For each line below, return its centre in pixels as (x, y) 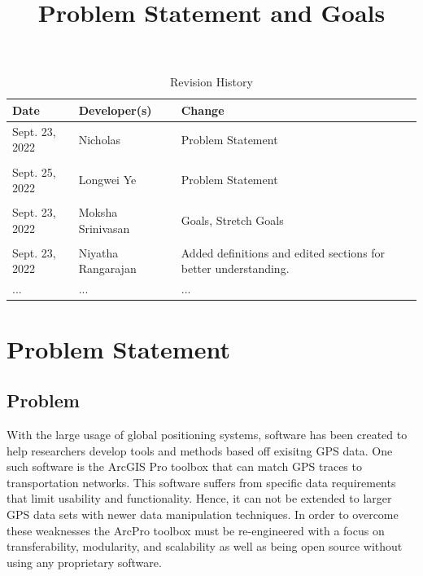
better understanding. (235, 268)
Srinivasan (104, 228)
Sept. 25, (34, 171)
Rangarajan (107, 268)
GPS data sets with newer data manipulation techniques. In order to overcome (203, 514)
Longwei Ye (107, 180)
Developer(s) (115, 110)
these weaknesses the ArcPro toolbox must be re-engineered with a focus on (196, 530)
